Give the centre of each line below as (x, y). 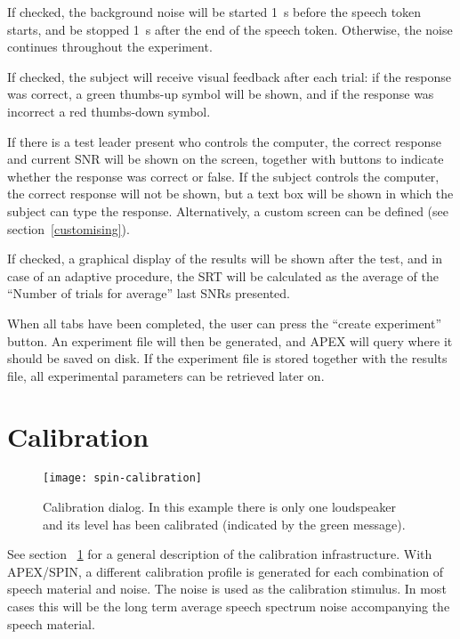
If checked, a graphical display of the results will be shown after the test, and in (225, 259)
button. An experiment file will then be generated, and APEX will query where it (230, 340)
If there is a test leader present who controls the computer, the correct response (224, 141)
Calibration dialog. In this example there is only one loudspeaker (220, 507)
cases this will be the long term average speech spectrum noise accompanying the (229, 607)
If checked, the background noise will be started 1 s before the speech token (214, 12)
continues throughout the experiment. (110, 47)
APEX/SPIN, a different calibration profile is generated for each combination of (226, 571)
